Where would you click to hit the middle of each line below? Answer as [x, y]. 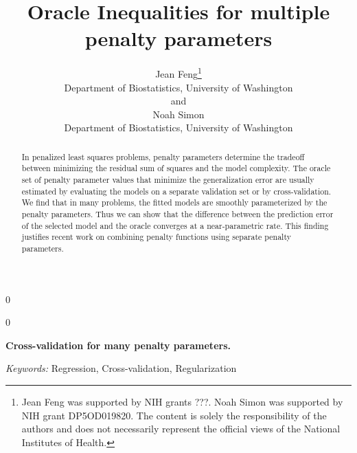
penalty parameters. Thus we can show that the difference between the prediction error [177, 214]
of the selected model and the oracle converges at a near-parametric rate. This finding [175, 225]
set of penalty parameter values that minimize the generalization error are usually [168, 180]
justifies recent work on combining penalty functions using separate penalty [156, 237]
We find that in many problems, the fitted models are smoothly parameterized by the [174, 202]
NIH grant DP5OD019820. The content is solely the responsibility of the [174, 415]
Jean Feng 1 [178, 73]
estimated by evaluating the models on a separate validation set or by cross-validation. [176, 191]
